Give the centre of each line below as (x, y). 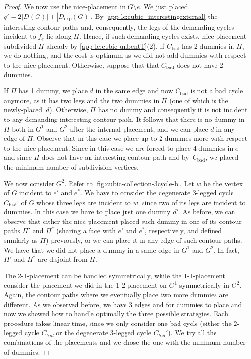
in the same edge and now (134, 91)
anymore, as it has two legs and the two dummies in (82, 100)
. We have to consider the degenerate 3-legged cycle (157, 193)
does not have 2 (200, 64)
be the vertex (223, 183)
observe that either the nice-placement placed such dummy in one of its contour (123, 221)
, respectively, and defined (183, 231)
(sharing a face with (86, 231)
